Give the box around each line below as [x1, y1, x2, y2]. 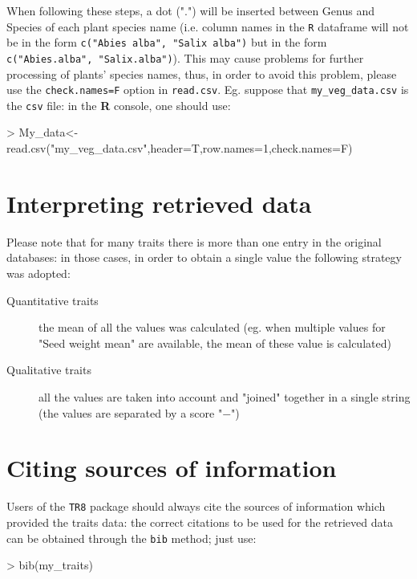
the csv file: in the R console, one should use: [6, 96, 231, 113]
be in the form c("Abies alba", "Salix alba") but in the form [6, 34, 327, 51]
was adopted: [6, 264, 71, 281]
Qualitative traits [6, 361, 91, 378]
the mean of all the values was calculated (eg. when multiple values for [38, 319, 386, 336]
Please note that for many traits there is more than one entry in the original [6, 233, 382, 250]
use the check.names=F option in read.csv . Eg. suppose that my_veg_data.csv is [6, 81, 409, 98]
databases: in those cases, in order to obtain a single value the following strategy [6, 249, 402, 266]
